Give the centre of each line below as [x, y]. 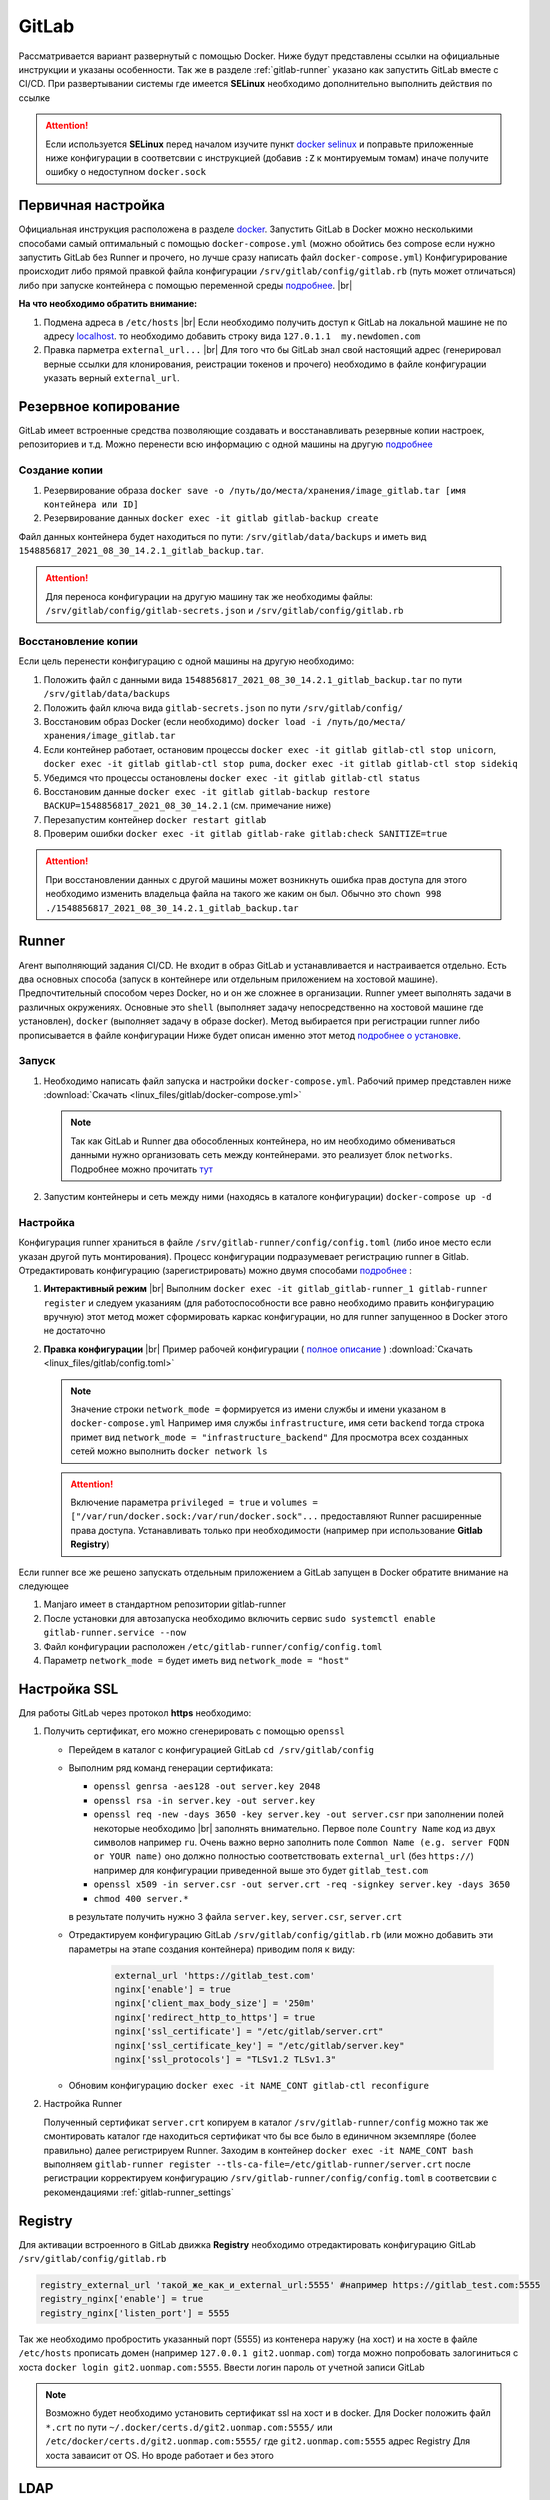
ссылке [34, 97]
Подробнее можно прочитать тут [142, 1169]
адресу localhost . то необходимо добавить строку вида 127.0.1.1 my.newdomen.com [232, 336]
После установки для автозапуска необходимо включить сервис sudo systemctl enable [239, 1618]
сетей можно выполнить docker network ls [169, 1451]
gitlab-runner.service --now [115, 1633]
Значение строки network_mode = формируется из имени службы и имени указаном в [258, 1409]
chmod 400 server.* [141, 1898]
